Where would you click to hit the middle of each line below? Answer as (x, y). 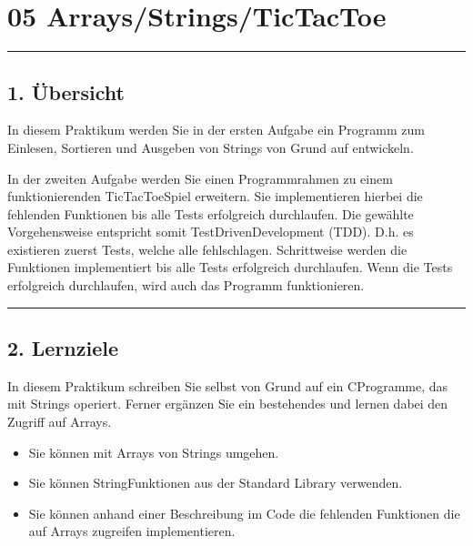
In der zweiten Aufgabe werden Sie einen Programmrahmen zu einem (200, 178)
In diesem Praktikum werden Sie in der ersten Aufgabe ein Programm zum (216, 130)
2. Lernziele (63, 348)
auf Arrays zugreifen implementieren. (132, 531)
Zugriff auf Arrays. (60, 422)
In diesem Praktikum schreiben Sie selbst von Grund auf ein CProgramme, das (228, 385)
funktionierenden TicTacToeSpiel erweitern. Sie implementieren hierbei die (215, 196)
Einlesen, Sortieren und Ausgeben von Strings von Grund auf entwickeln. (211, 147)
